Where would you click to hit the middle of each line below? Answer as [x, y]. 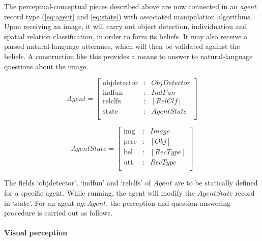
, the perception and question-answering [168, 203]
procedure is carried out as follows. [59, 213]
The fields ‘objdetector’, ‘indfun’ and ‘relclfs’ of [78, 183]
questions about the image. [46, 66]
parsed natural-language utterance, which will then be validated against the [122, 46]
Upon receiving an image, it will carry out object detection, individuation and [126, 26]
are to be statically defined [216, 183]
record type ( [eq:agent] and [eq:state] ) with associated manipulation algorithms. [128, 16]
